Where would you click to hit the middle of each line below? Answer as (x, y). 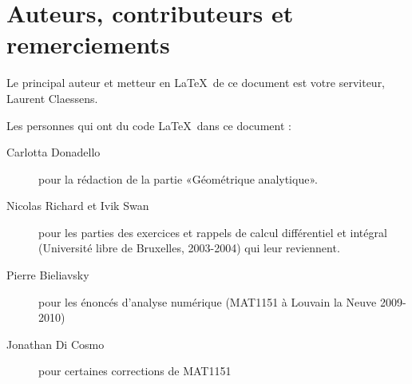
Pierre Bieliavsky (48, 275)
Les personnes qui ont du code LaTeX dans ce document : (149, 125)
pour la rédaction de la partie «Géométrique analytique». (178, 178)
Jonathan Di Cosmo (55, 344)
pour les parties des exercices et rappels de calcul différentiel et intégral (213, 232)
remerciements (88, 44)
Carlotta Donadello (53, 152)
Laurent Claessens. (52, 98)
